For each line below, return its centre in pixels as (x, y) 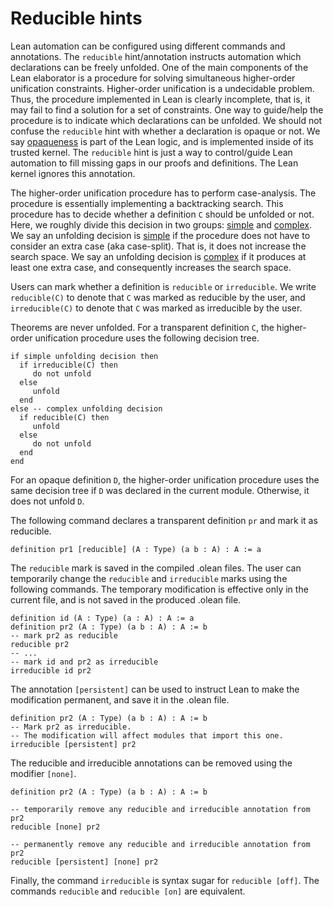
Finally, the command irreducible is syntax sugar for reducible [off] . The (165, 880)
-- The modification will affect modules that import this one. (147, 735)
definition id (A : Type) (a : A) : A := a (102, 618)
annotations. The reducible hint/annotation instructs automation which (156, 56)
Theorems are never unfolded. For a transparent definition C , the (142, 327)
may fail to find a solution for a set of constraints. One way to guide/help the (167, 109)
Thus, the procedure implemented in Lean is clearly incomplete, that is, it (160, 99)
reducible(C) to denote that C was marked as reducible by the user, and (158, 297)
